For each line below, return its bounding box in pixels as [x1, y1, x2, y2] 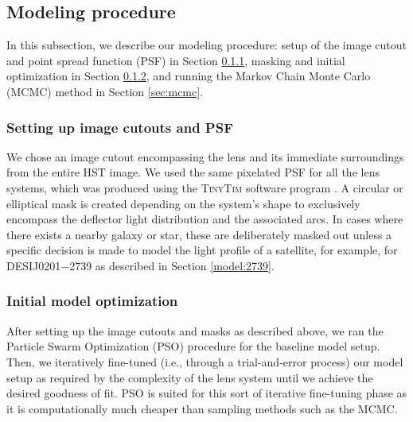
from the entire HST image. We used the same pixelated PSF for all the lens [6, 164, 380, 180]
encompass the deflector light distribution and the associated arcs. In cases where [6, 211, 403, 227]
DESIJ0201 [6, 257, 61, 273]
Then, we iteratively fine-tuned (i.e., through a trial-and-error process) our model [6, 353, 403, 370]
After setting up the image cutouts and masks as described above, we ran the [6, 322, 384, 339]
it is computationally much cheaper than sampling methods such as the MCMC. [6, 400, 398, 416]
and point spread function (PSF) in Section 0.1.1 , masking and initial [6, 52, 345, 68]
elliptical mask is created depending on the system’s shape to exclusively [6, 195, 360, 211]
